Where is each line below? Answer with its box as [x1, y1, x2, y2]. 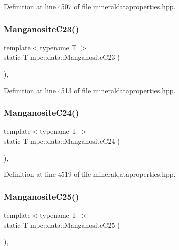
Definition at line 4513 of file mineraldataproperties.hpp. [4, 85, 176, 95]
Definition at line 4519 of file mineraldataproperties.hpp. [4, 169, 176, 179]
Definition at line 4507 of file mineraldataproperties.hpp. [4, 1, 176, 11]
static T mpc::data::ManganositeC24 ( [4, 136, 120, 146]
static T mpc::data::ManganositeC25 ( [4, 219, 120, 230]
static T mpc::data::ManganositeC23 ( [4, 52, 120, 62]
